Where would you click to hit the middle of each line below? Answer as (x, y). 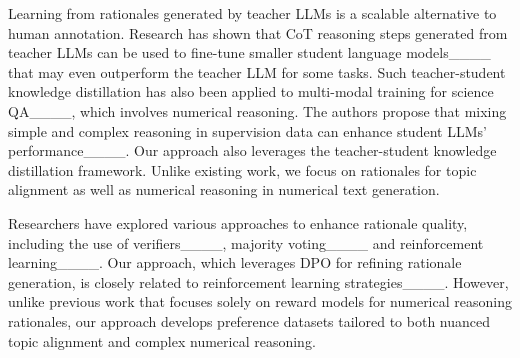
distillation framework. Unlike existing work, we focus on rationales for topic (242, 169)
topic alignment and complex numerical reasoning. (162, 340)
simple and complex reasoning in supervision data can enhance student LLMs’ (247, 130)
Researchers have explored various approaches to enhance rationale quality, (238, 222)
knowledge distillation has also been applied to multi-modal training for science (251, 91)
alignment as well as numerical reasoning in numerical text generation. (224, 189)
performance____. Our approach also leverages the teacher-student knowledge (252, 150)
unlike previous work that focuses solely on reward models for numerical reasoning (260, 301)
